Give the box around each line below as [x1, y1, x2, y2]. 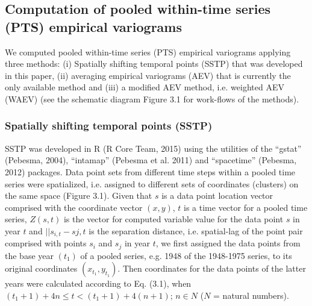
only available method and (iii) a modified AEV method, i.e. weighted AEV [5, 81, 284, 93]
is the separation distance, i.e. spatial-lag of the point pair [89, 224, 303, 237]
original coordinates [5, 262, 78, 275]
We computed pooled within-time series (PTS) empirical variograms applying [5, 45, 291, 58]
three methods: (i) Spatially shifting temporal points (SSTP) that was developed [5, 57, 303, 70]
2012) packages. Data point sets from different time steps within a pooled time [5, 165, 296, 178]
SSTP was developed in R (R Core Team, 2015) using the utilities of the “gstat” [5, 142, 302, 154]
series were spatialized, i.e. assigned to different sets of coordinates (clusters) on [5, 177, 299, 190]
